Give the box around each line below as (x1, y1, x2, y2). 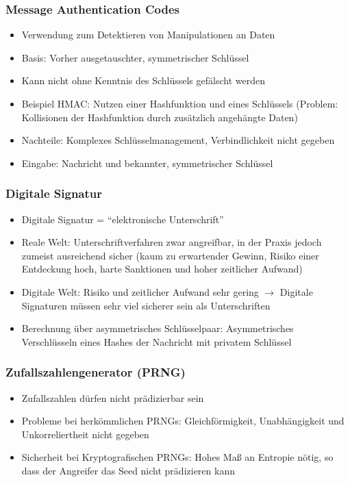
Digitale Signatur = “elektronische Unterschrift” (21, 212, 224, 226)
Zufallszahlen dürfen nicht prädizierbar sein (21, 390, 204, 405)
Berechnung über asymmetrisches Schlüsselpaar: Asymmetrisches (21, 321, 294, 335)
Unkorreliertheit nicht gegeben (21, 427, 149, 441)
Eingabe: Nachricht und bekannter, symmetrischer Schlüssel (21, 155, 273, 170)
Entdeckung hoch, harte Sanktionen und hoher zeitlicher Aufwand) (21, 262, 303, 276)
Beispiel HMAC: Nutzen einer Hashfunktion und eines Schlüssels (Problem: (21, 97, 338, 110)
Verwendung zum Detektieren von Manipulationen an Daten (21, 27, 275, 42)
